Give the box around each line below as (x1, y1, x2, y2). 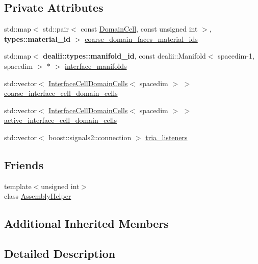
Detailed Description (4, 246, 116, 261)
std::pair (43, 23, 69, 34)
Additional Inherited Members (4, 216, 169, 231)
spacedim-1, (218, 50, 254, 61)
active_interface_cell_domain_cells (4, 115, 117, 125)
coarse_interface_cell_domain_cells (4, 88, 118, 98)
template (4, 180, 32, 191)
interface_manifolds (65, 60, 127, 71)
